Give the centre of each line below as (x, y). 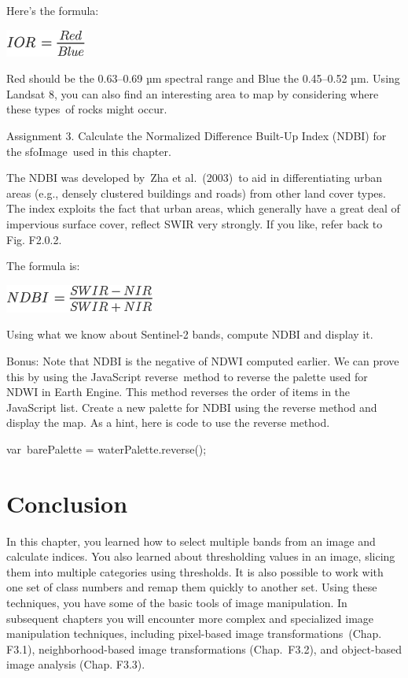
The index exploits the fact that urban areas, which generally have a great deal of (203, 208)
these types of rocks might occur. (87, 109)
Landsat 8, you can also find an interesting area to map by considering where (193, 93)
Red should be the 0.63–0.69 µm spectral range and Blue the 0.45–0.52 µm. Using (203, 78)
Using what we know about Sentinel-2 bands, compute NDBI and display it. (190, 334)
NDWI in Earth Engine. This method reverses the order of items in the (178, 392)
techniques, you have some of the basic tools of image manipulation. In (177, 602)
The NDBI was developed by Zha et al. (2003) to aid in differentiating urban (195, 178)
